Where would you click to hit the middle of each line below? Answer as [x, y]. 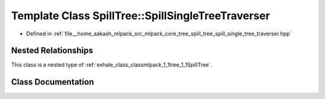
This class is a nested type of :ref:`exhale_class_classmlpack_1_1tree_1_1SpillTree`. [112, 65]
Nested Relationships [52, 51]
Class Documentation [53, 82]
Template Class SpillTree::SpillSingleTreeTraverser [141, 16]
